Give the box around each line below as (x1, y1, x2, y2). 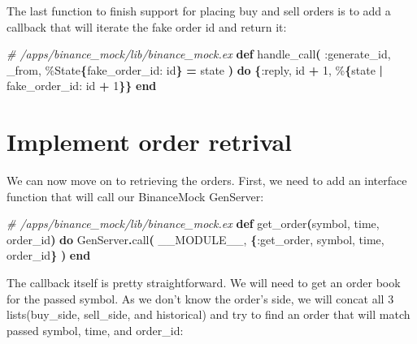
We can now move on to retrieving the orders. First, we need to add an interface (7, 172, 407, 189)
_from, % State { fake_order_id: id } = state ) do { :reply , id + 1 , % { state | (7, 61, 384, 78)
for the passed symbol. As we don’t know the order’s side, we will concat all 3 (7, 290, 394, 307)
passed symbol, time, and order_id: (7, 321, 184, 338)
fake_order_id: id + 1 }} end (7, 77, 157, 94)
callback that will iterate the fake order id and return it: (7, 18, 287, 35)
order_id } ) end (7, 247, 91, 264)
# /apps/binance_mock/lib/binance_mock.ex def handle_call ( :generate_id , (7, 45, 391, 62)
